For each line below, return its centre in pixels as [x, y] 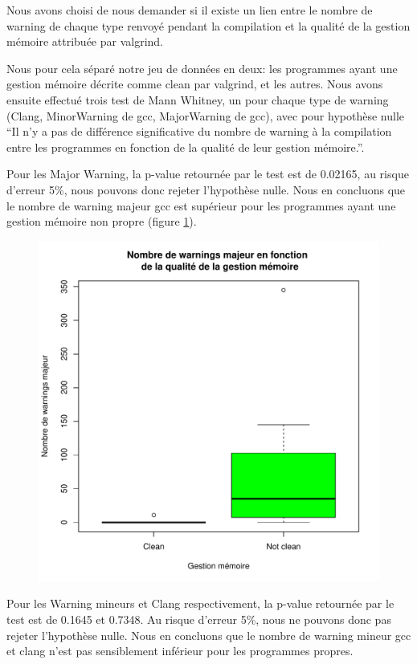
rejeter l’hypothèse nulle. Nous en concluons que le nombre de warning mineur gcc [209, 635]
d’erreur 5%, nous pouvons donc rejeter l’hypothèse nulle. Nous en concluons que [206, 189]
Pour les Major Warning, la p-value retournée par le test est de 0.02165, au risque [208, 174]
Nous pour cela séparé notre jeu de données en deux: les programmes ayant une [202, 68]
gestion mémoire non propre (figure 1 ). [102, 221]
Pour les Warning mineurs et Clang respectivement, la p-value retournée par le [200, 603]
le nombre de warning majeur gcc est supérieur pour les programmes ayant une [201, 205]
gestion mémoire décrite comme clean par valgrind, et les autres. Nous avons [195, 84]
